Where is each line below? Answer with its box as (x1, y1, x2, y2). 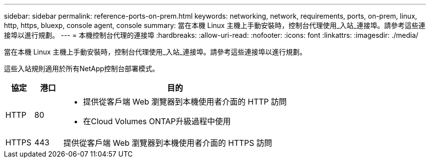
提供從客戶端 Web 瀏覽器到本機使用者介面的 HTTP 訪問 (83, 97, 287, 107)
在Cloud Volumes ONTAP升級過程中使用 (83, 116, 231, 126)
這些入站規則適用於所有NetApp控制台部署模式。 (4, 64, 160, 73)
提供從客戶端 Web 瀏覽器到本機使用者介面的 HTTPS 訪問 (63, 138, 272, 148)
